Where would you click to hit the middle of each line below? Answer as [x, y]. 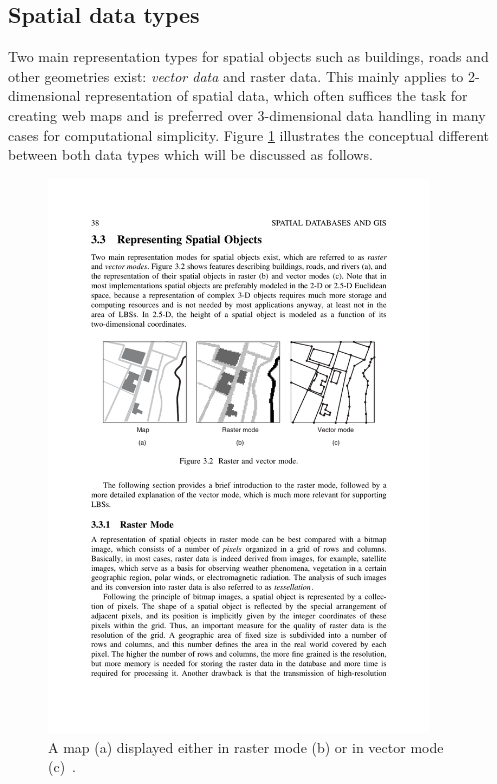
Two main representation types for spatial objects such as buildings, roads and [248, 56]
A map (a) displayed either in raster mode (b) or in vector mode [246, 746]
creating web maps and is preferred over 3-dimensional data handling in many [247, 114]
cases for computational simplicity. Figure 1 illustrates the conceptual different [249, 134]
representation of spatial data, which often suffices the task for [276, 95]
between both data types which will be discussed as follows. [190, 154]
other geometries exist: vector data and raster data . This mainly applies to [236, 75]
